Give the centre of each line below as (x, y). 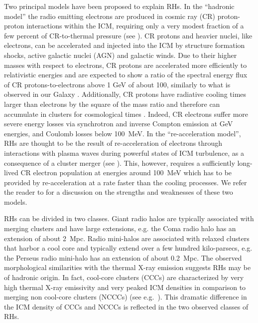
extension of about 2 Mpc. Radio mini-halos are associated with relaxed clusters (127, 238)
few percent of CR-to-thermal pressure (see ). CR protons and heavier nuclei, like (128, 35)
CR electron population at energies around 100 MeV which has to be (126, 172)
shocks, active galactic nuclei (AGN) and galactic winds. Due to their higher (121, 55)
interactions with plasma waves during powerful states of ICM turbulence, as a (124, 153)
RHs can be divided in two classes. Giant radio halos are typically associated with (129, 218)
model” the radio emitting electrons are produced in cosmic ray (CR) (110, 16)
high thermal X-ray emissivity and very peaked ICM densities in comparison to (125, 287)
